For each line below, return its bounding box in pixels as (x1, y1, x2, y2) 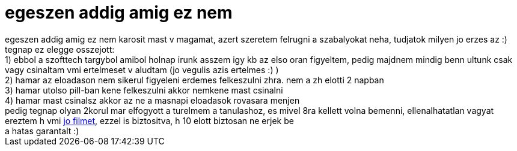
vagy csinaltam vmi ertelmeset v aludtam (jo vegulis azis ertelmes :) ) (5, 64, 279, 75)
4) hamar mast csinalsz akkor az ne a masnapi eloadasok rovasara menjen (5, 95, 300, 105)
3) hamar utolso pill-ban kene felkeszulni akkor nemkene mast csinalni (5, 84, 283, 95)
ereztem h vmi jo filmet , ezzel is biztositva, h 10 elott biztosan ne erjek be (5, 115, 294, 126)
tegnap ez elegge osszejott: (5, 44, 115, 55)
